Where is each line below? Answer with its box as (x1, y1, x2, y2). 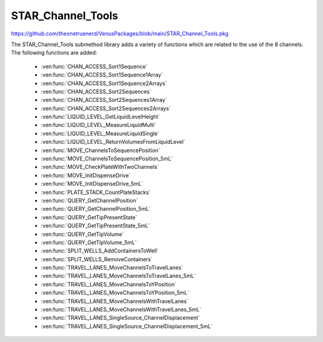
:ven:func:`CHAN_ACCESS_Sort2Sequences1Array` (41, 96, 167, 104)
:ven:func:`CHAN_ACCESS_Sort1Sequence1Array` (41, 71, 163, 78)
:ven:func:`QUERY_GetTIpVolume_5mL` (41, 238, 137, 246)
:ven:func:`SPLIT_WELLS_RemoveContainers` (41, 255, 153, 263)
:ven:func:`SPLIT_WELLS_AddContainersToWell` (41, 247, 159, 255)
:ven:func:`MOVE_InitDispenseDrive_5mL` (41, 180, 144, 187)
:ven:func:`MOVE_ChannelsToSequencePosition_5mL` (41, 155, 173, 162)
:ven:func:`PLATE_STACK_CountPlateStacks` (41, 189, 151, 196)
